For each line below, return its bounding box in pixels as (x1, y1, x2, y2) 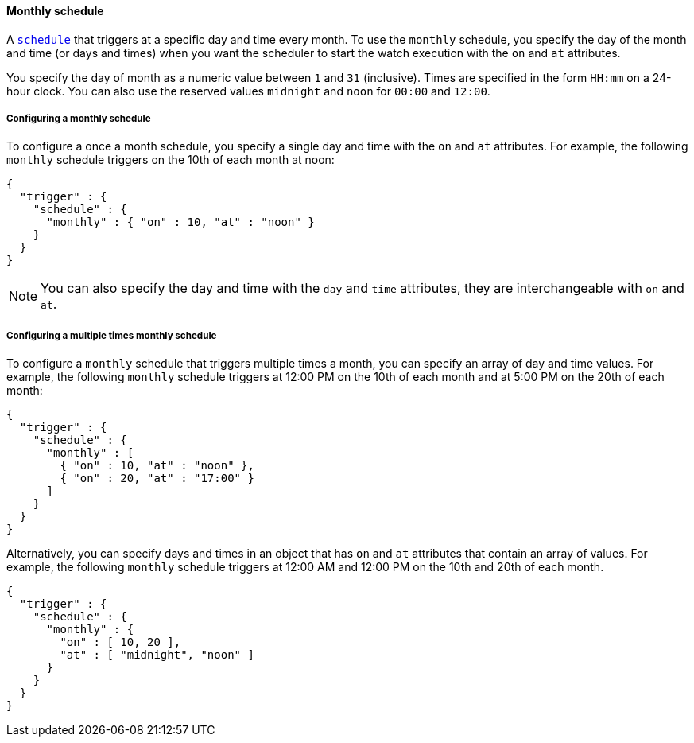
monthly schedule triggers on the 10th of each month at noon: (6, 153, 335, 167)
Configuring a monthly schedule (6, 113, 151, 124)
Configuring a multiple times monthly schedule (6, 329, 217, 341)
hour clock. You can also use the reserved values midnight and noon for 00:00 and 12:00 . (6, 84, 490, 98)
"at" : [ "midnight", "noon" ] (60, 648, 254, 662)
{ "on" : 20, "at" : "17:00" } (60, 472, 254, 485)
